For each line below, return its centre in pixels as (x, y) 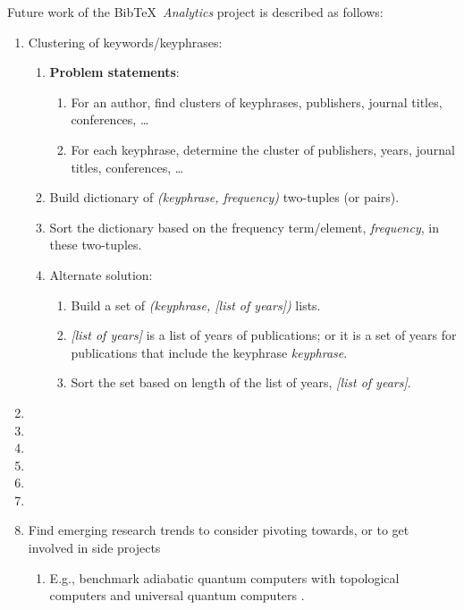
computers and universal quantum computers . (177, 595)
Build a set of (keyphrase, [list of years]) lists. (196, 305)
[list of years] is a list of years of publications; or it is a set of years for (264, 335)
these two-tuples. (96, 245)
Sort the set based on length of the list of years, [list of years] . (241, 382)
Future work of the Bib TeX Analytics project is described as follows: (195, 12)
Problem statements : (114, 72)
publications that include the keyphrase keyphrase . (209, 352)
